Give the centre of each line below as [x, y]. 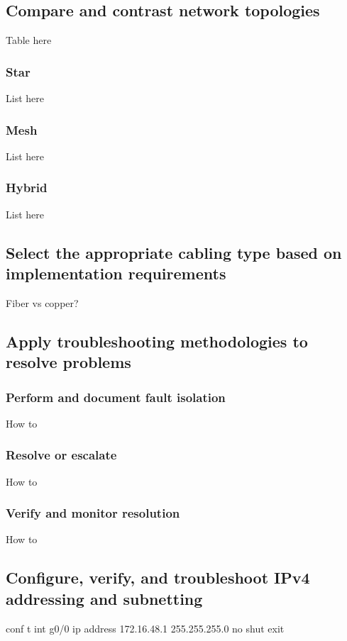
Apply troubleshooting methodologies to [157, 341]
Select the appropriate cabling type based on [174, 252]
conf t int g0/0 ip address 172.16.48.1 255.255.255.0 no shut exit [145, 628]
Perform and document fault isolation [116, 397]
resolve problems [68, 362]
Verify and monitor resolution [93, 513]
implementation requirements [116, 273]
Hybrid [27, 188]
